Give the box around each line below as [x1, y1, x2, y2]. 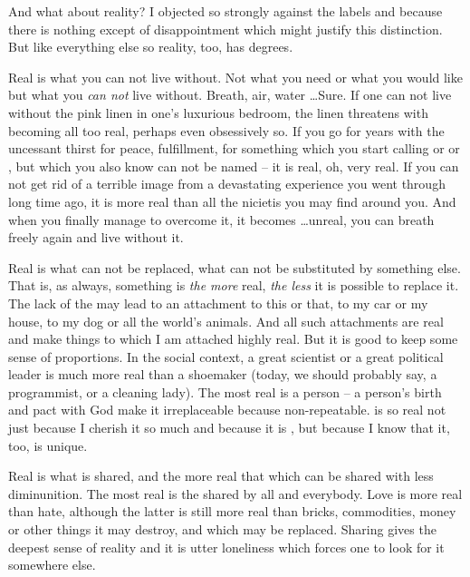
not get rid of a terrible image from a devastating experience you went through [8, 174, 446, 193]
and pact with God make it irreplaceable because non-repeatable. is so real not [8, 400, 446, 419]
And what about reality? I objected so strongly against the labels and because [8, 2, 443, 20]
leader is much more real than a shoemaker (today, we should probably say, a [8, 365, 437, 384]
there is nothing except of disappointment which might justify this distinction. [8, 19, 443, 38]
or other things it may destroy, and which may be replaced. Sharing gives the [8, 520, 436, 539]
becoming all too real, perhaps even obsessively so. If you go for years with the [8, 121, 445, 140]
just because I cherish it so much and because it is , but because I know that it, [8, 418, 450, 437]
